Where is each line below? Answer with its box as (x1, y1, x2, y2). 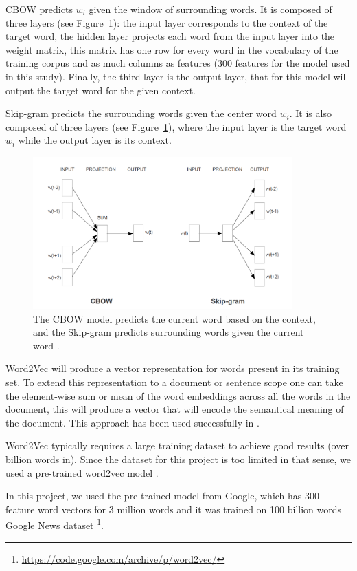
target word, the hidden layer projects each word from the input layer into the (5, 29, 335, 43)
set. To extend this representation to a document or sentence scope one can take (5, 374, 343, 389)
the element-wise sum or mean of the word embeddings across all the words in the (5, 388, 351, 402)
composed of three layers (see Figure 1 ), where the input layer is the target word (5, 119, 347, 133)
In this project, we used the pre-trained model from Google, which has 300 (5, 488, 320, 503)
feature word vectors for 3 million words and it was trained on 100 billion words (5, 502, 342, 516)
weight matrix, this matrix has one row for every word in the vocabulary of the (5, 42, 338, 56)
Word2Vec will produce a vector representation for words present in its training (5, 361, 340, 376)
